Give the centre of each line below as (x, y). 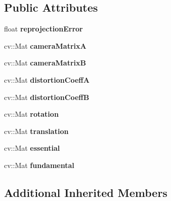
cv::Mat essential (32, 148)
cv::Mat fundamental (39, 165)
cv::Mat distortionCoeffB (47, 97)
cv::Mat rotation (31, 114)
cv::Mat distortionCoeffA (47, 79)
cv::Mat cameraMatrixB (45, 63)
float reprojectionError (44, 29)
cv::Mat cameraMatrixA (45, 45)
